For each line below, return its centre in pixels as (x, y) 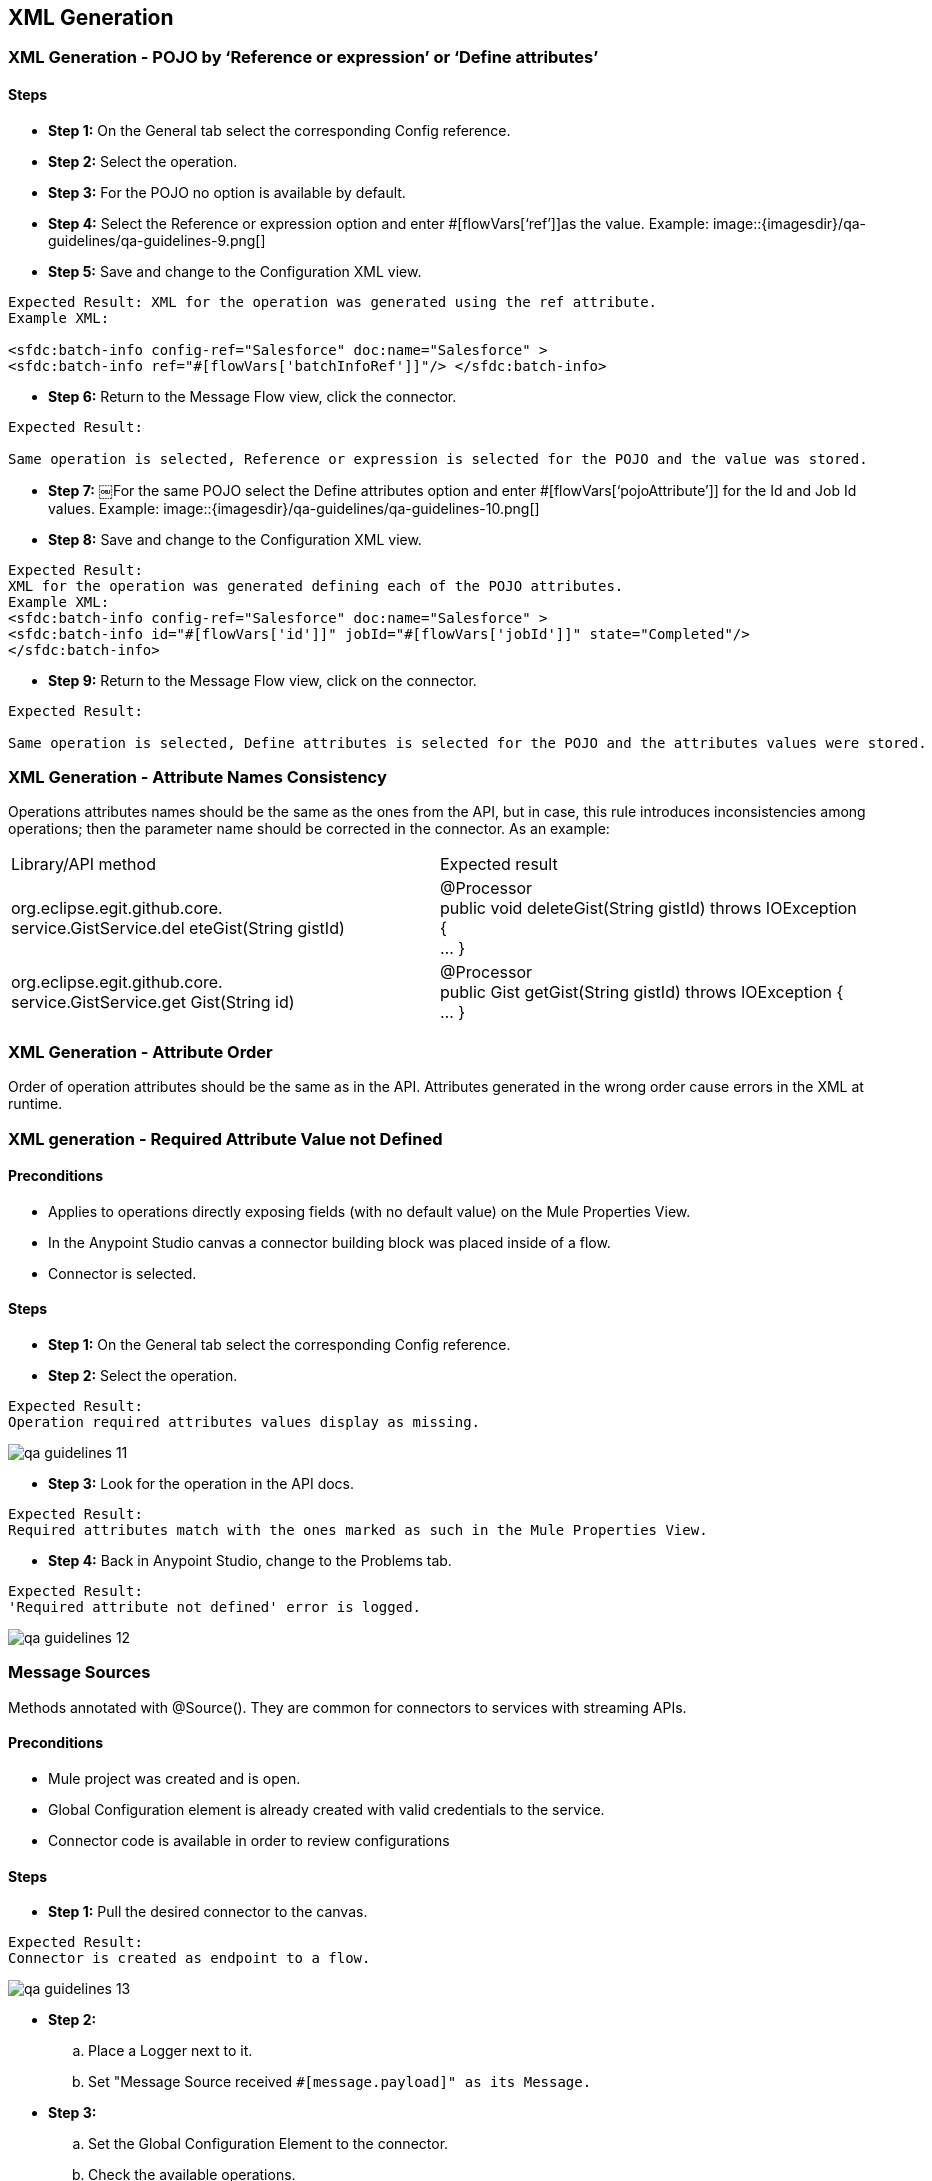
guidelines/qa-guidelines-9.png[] (157, 240)
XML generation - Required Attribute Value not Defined (225, 1138)
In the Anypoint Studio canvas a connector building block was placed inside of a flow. (329, 1242)
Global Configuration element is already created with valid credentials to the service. (326, 1809)
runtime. (35, 1104)
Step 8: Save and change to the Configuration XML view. (235, 539)
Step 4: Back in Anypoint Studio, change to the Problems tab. (250, 1560)
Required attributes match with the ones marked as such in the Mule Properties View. (358, 1529)
